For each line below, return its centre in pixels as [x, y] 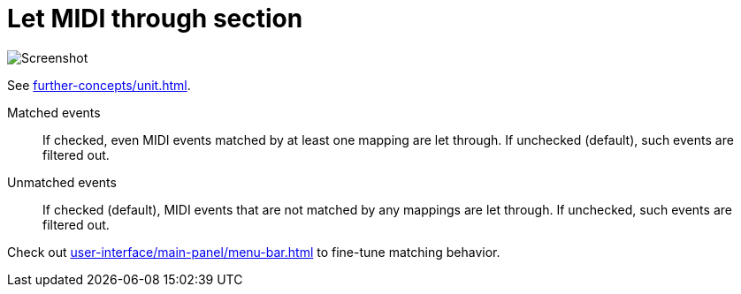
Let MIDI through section [155, 19]
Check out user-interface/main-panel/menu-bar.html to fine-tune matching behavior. [254, 252]
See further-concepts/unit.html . [99, 85]
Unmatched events [62, 182]
